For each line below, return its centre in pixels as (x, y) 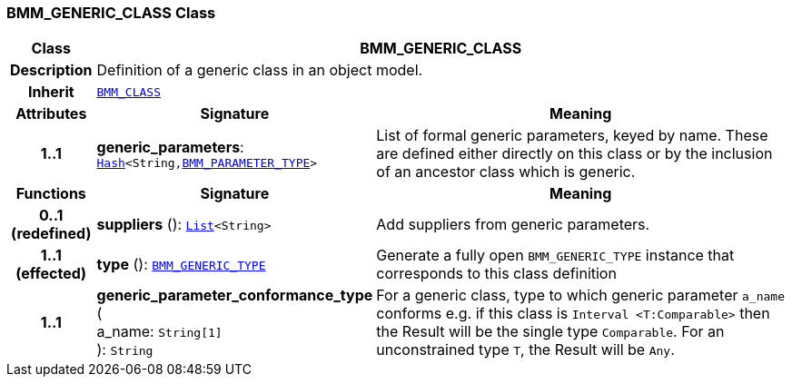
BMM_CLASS (129, 92)
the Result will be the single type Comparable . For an (550, 332)
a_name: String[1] (159, 332)
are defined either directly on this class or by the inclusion (574, 154)
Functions (51, 194)
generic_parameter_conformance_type (235, 295)
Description (51, 70)
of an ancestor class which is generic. (506, 172)
